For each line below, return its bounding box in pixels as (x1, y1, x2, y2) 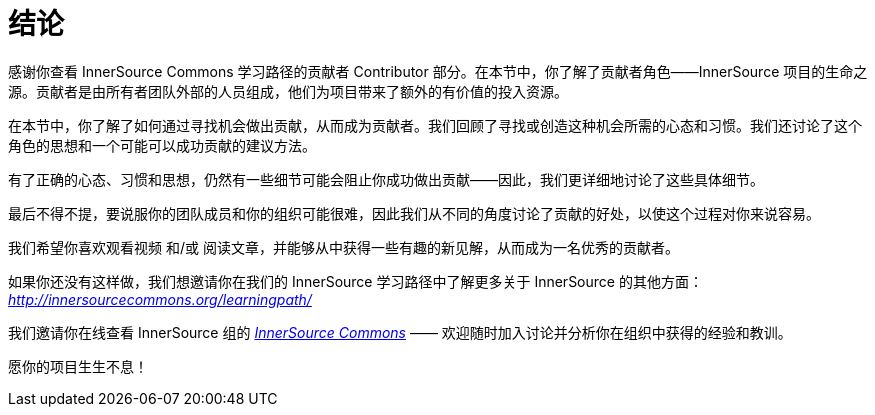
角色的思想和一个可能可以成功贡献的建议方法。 (8, 136, 316, 154)
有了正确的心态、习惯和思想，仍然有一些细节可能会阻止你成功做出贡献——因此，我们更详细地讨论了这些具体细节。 (8, 170, 764, 188)
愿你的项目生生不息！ (8, 357, 148, 375)
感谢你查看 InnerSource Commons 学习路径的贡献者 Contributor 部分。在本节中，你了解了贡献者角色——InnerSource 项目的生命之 (8, 62, 868, 80)
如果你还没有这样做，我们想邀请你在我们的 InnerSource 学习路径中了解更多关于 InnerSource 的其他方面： (8, 272, 703, 290)
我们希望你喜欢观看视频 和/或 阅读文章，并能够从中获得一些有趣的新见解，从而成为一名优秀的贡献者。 (8, 238, 679, 256)
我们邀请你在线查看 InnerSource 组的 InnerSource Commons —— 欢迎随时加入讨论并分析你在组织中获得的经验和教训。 (8, 323, 792, 341)
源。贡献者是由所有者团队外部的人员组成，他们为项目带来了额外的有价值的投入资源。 (8, 82, 568, 100)
